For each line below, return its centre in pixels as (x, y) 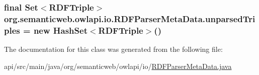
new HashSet (60, 30)
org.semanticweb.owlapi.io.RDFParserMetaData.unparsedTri (130, 18)
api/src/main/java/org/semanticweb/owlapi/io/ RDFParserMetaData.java (118, 66)
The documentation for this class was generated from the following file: (113, 49)
